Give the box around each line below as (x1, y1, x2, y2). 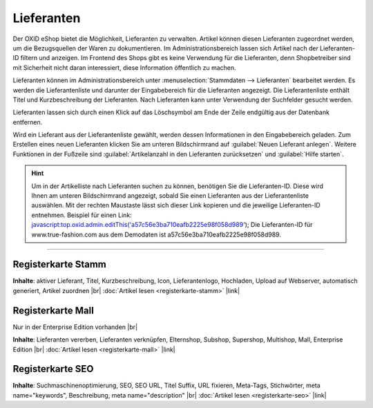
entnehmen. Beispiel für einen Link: (31, 211, 133, 219)
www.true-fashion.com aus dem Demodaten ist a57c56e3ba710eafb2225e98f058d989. (31, 230, 281, 239)
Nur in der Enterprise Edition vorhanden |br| (12, 322, 138, 331)
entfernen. (12, 118, 43, 126)
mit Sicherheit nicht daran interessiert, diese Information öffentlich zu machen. (12, 63, 236, 72)
